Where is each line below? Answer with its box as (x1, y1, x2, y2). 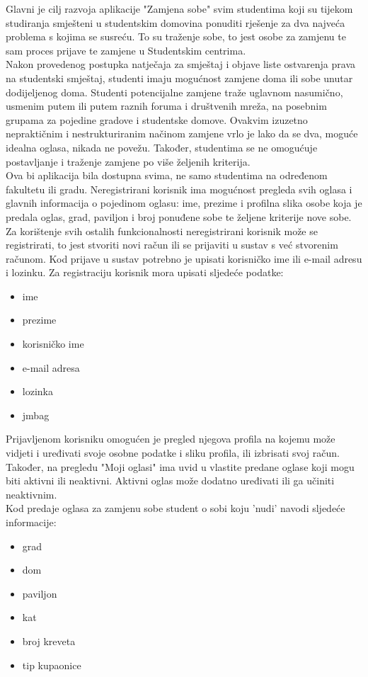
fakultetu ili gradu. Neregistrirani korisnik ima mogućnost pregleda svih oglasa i (6, 181, 352, 196)
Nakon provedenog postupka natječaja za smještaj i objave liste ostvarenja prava (6, 57, 356, 72)
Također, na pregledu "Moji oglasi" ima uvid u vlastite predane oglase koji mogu (6, 459, 355, 474)
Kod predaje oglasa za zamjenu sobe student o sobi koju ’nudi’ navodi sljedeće (6, 501, 345, 516)
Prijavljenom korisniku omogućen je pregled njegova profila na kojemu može (6, 431, 335, 446)
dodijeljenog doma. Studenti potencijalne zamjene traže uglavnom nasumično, (6, 84, 343, 99)
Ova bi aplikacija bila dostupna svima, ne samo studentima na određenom (6, 168, 328, 183)
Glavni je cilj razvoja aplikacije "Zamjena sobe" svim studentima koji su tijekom (6, 1, 353, 16)
